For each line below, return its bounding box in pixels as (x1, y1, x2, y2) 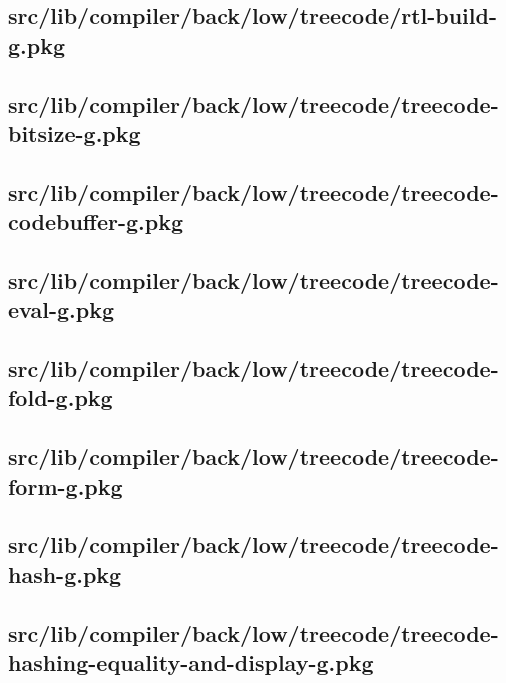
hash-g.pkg (8, 558, 122, 589)
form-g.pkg (8, 470, 123, 501)
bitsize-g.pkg (8, 117, 141, 148)
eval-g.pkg (8, 294, 114, 325)
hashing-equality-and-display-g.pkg (8, 646, 374, 677)
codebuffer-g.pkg (8, 206, 183, 237)
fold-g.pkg (8, 382, 113, 413)
